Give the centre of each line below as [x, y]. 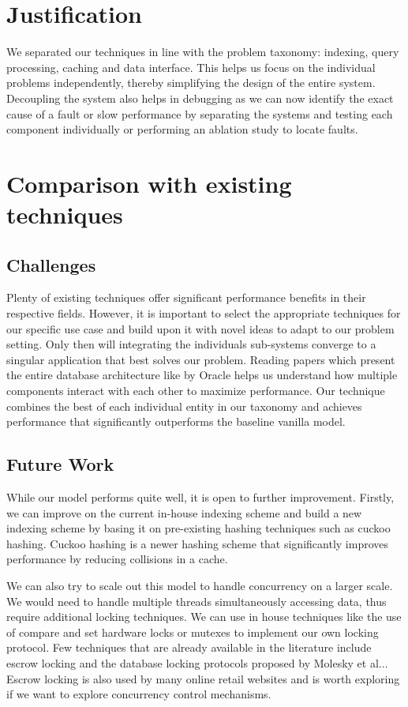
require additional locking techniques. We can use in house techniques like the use [204, 617]
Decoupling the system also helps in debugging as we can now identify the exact [200, 98]
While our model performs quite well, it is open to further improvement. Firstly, [200, 497]
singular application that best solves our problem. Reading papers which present [201, 359]
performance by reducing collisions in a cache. [117, 559]
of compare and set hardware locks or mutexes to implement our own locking [193, 632]
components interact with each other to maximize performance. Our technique [196, 391]
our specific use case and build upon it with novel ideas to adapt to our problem [200, 328]
